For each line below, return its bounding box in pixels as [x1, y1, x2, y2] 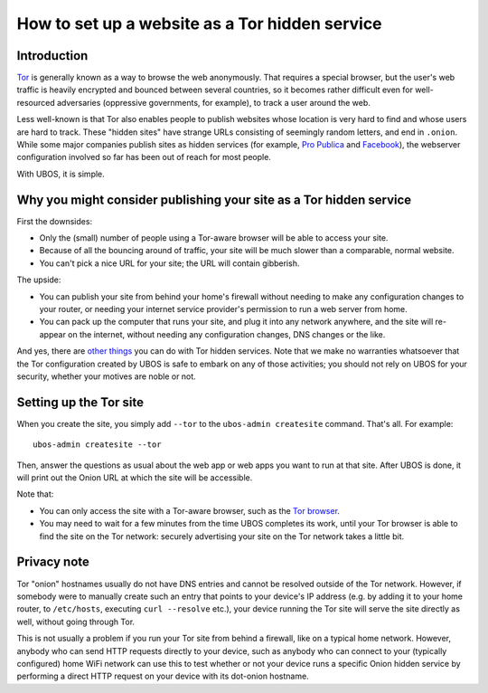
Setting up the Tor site [16, 394, 145, 410]
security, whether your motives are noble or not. [16, 371, 196, 382]
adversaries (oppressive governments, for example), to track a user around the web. [56, 97, 371, 108]
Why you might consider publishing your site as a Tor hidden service [16, 192, 412, 207]
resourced [16, 97, 56, 108]
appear [39, 328, 67, 339]
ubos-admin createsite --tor [33, 440, 162, 450]
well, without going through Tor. [16, 616, 136, 627]
